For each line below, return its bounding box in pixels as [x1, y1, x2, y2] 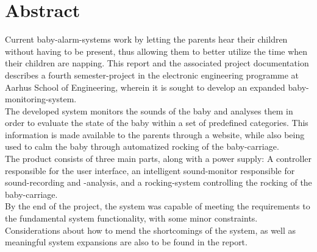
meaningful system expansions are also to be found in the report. [5, 236, 248, 248]
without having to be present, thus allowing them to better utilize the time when [5, 44, 308, 57]
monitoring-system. [5, 93, 77, 105]
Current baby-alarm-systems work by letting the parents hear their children [5, 33, 288, 46]
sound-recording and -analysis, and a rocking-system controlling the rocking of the [5, 176, 312, 189]
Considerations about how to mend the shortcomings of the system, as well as [5, 223, 296, 236]
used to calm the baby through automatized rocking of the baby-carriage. [5, 140, 279, 153]
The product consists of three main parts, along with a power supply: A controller [5, 152, 312, 165]
